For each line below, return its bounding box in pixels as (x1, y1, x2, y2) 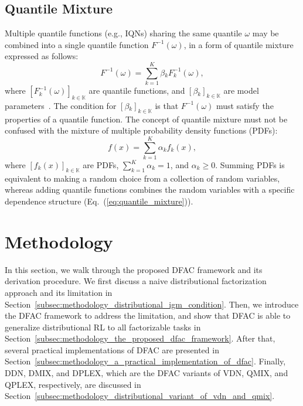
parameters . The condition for (5, 99, 117, 111)
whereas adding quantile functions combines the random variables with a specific (5, 183, 295, 196)
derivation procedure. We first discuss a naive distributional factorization (5, 275, 267, 287)
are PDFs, (83, 159, 119, 171)
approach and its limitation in (5, 286, 113, 298)
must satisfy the (216, 99, 274, 111)
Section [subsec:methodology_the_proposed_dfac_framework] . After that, (5, 332, 275, 344)
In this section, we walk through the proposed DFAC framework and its (5, 263, 263, 275)
